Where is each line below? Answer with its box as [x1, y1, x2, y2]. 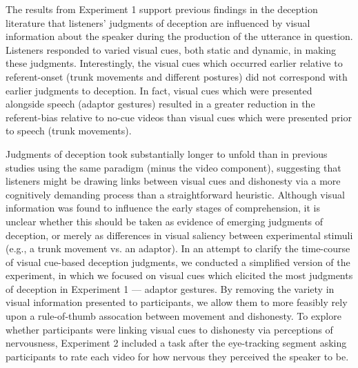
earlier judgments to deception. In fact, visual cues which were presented [6, 83, 312, 97]
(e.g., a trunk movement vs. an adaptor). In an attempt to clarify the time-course [6, 241, 350, 256]
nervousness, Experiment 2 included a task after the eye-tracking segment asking [6, 336, 347, 350]
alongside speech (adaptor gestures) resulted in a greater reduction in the [6, 96, 315, 111]
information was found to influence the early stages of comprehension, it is [6, 201, 320, 215]
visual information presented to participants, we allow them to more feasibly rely [6, 295, 348, 309]
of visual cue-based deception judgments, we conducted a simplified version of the [6, 254, 350, 269]
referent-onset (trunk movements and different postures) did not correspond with [6, 69, 348, 83]
